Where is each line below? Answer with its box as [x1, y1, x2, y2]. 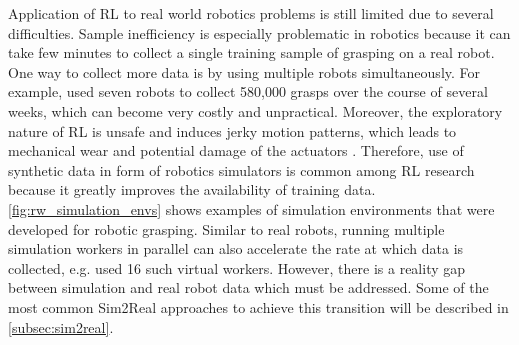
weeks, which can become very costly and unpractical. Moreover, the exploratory [8, 100, 503, 121]
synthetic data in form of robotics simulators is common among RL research [8, 159, 475, 180]
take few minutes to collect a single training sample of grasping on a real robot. [8, 42, 495, 63]
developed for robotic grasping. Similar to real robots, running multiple [8, 218, 445, 239]
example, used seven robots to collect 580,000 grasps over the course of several [8, 81, 488, 102]
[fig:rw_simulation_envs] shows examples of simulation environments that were [8, 198, 495, 219]
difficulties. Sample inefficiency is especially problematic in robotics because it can [8, 22, 511, 43]
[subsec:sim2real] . [8, 316, 114, 337]
